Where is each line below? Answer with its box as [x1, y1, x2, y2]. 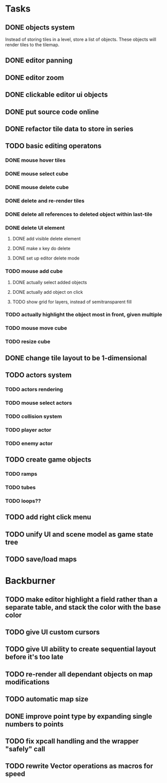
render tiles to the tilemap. [5, 42, 60, 48]
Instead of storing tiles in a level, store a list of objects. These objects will [5, 36, 156, 42]
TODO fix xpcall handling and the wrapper [5, 737, 139, 745]
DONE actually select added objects [12, 279, 87, 285]
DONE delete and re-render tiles [5, 197, 85, 204]
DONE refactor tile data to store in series [5, 124, 134, 133]
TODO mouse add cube [5, 268, 63, 275]
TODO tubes [5, 484, 36, 491]
